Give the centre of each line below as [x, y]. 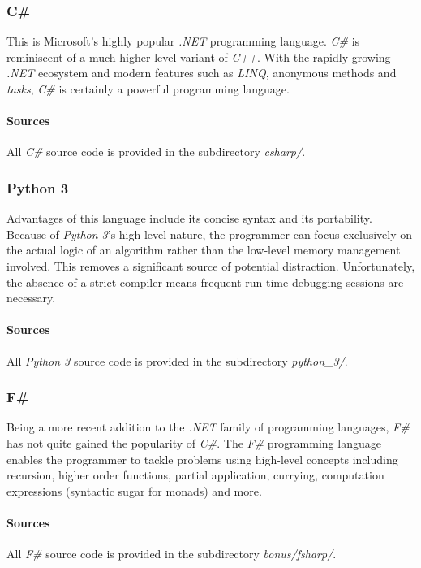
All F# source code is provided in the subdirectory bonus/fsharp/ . [172, 554]
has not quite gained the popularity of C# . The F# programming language [194, 442]
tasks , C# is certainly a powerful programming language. [148, 89]
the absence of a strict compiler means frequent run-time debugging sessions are [205, 282]
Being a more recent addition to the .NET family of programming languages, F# [208, 427]
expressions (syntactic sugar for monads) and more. [134, 490]
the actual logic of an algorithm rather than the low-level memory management [204, 250]
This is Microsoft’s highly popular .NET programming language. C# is [183, 41]
